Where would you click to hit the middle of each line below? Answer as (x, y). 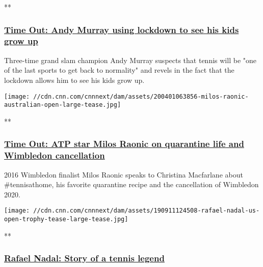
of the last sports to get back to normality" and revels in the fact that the (119, 70)
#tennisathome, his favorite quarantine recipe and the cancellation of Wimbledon (131, 184)
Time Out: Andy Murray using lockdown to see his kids (122, 29)
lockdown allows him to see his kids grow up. (74, 80)
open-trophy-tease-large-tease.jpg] (66, 219)
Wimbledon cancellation (55, 155)
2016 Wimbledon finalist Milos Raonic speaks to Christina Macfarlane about (124, 174)
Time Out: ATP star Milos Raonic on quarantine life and (124, 144)
